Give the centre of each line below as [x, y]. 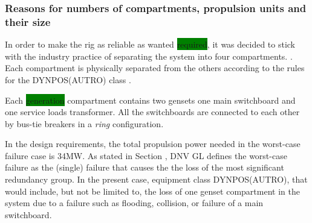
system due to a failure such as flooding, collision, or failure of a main [134, 203]
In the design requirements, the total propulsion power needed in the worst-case [153, 144]
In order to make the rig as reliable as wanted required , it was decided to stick [150, 44]
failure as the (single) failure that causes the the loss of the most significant [145, 167]
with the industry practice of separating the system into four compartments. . [149, 56]
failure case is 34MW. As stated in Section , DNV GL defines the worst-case [146, 155]
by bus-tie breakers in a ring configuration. [84, 123]
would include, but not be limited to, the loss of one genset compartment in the [152, 191]
